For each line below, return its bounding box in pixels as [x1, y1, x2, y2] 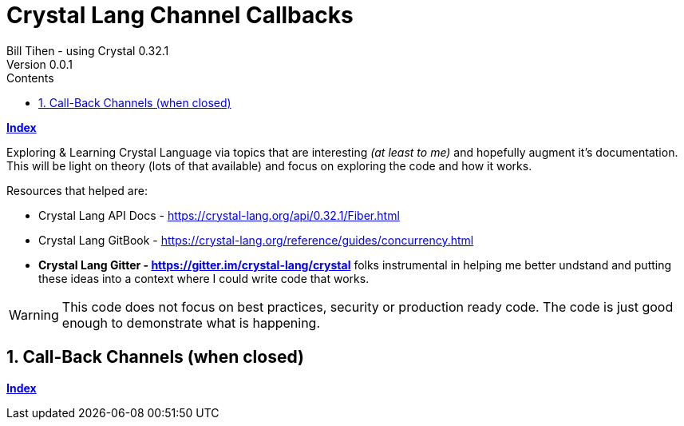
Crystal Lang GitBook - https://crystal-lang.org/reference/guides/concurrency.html [38, 233, 474, 247]
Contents [6, 70, 54, 85]
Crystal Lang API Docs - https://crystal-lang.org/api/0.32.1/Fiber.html [38, 208, 400, 222]
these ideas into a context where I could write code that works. [38, 271, 370, 285]
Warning [9, 306, 59, 323]
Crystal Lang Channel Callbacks [6, 2, 354, 29]
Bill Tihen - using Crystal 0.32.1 [6, 43, 169, 58]
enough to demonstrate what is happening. [61, 314, 321, 331]
